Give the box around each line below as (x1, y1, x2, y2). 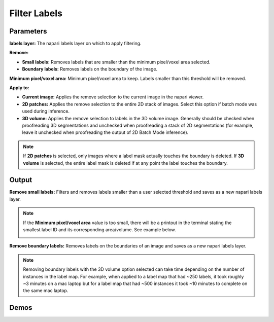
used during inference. (22, 108, 70, 114)
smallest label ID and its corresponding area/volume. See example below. (23, 227, 176, 233)
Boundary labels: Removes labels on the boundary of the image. (22, 66, 157, 72)
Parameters (9, 27, 47, 35)
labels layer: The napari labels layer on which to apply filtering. (9, 41, 142, 47)
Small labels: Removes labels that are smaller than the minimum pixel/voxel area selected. (22, 59, 211, 65)
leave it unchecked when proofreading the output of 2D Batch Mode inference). (22, 129, 189, 135)
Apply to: (9, 85, 30, 91)
